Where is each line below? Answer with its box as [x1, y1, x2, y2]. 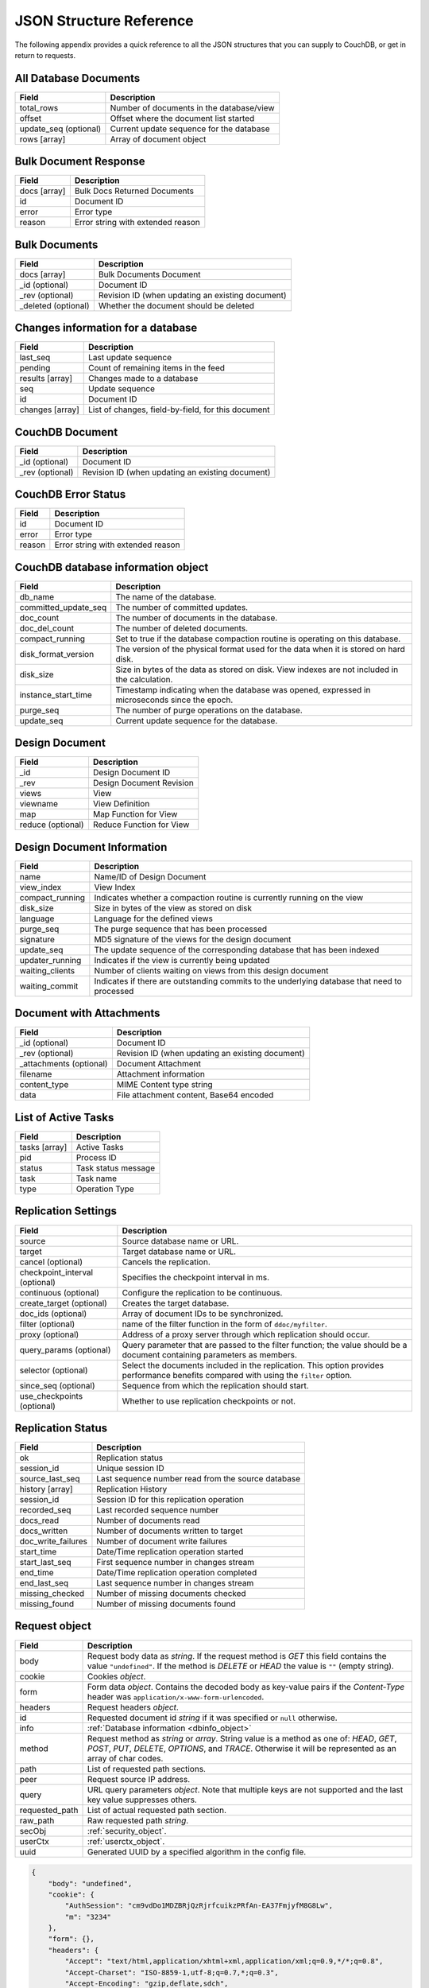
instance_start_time [19, 689, 93, 700]
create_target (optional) [19, 1297, 107, 1308]
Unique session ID [96, 1463, 164, 1474]
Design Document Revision [92, 778, 194, 789]
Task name [75, 1173, 118, 1184]
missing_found [19, 1598, 75, 1609]
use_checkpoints [19, 1390, 83, 1401]
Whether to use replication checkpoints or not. [122, 1396, 296, 1407]
